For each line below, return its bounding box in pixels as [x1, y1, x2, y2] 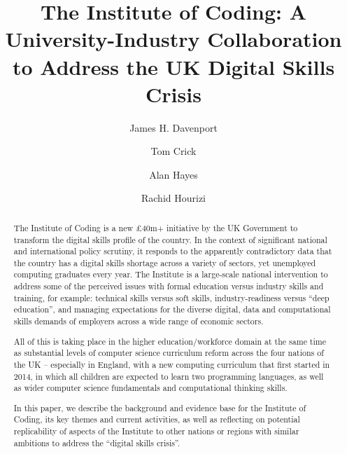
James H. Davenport [129, 120, 218, 135]
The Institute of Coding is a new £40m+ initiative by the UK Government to [13, 221, 298, 233]
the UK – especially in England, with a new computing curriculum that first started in [13, 358, 330, 370]
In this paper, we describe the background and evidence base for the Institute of [13, 401, 306, 413]
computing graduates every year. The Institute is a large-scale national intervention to [13, 268, 328, 280]
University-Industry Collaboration [5, 25, 342, 53]
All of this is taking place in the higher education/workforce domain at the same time [13, 335, 326, 347]
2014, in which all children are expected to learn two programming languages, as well [13, 370, 324, 382]
